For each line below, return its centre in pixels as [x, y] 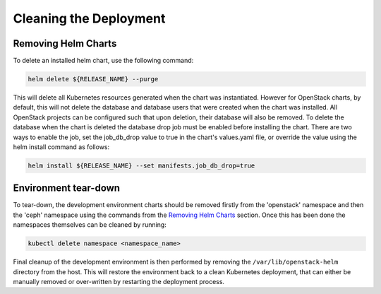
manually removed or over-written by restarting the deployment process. [119, 282]
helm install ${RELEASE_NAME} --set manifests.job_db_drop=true [141, 165]
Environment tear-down [66, 188]
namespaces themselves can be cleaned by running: [90, 225]
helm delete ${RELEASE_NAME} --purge [93, 79]
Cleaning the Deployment [89, 18]
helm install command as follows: [61, 147]
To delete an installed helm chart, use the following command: [103, 61]
